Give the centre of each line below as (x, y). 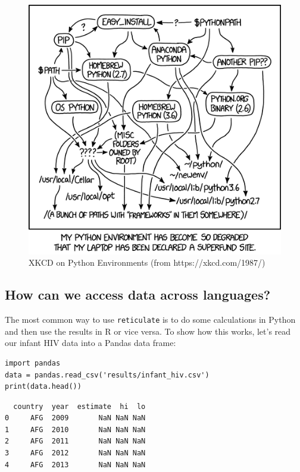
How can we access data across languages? (138, 295)
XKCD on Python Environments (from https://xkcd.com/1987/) (147, 262)
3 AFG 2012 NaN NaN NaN (75, 453)
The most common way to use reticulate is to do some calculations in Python (150, 320)
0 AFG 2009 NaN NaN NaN (75, 418)
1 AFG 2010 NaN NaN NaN (75, 429)
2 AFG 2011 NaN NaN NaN (75, 441)
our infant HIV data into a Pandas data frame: (90, 343)
